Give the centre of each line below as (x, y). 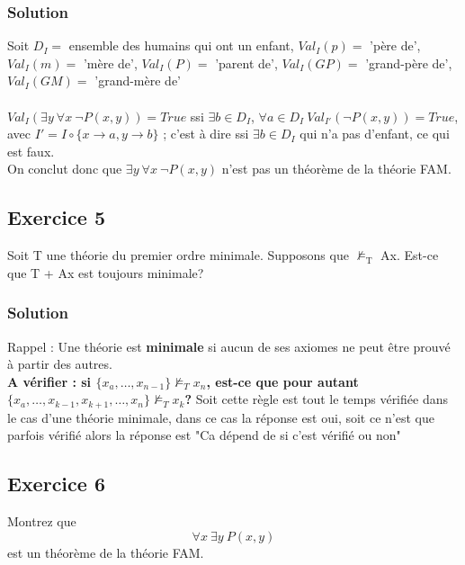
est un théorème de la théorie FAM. (106, 552)
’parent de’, (246, 63)
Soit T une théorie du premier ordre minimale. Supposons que (178, 255)
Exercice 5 (56, 217)
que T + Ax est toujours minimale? (106, 272)
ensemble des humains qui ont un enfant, (181, 45)
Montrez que (42, 521)
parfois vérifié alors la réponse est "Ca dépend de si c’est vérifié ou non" (204, 435)
